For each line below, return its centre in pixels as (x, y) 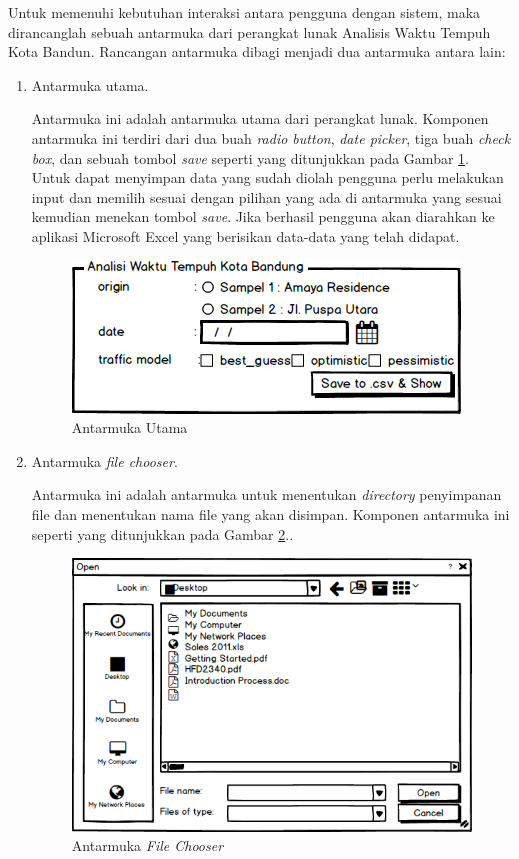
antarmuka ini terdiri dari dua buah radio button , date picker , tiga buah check (271, 137)
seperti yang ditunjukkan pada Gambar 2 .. (162, 533)
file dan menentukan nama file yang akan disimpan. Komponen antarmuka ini (270, 513)
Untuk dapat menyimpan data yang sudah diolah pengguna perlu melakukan (267, 177)
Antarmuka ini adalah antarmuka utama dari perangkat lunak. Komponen (260, 118)
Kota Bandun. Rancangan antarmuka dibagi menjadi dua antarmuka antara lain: (257, 51)
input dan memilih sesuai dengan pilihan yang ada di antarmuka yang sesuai (266, 196)
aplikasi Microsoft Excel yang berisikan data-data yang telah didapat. (245, 235)
